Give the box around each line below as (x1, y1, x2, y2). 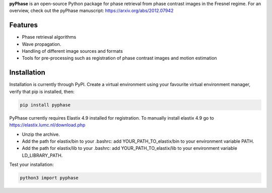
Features (9, 21, 38, 30)
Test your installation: (9, 161, 54, 168)
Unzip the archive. (22, 131, 60, 137)
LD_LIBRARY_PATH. (22, 152, 63, 158)
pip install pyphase (20, 102, 71, 108)
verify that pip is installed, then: (9, 88, 75, 94)
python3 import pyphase (20, 175, 79, 181)
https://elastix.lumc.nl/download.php (9, 122, 86, 128)
